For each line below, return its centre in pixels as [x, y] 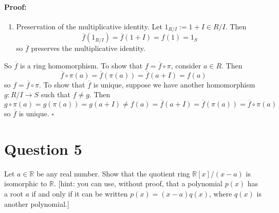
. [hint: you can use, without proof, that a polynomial [138, 183]
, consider [186, 65]
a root [14, 193]
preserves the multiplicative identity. [88, 48]
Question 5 [43, 148]
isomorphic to [26, 183]
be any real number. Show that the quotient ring [113, 173]
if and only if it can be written [80, 193]
